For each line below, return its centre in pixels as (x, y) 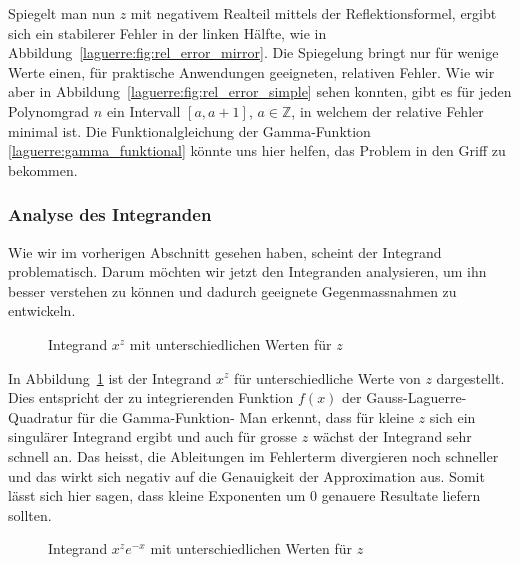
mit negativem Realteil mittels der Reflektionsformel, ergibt (313, 13)
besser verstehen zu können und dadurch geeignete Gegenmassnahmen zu (232, 290)
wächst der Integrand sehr (392, 436)
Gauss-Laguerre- (416, 397)
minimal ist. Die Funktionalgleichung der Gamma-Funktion (189, 130)
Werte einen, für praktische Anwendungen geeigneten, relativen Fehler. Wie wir (251, 71)
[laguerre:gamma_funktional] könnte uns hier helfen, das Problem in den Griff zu (257, 150)
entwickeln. (42, 310)
